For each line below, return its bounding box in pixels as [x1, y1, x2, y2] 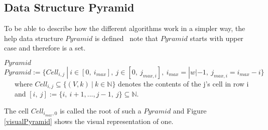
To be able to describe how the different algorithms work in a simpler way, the [4, 23, 245, 33]
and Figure [173, 105, 207, 116]
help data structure [4, 32, 63, 43]
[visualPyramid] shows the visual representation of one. [4, 115, 174, 126]
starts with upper [190, 32, 243, 43]
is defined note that [94, 32, 159, 43]
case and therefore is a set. [4, 42, 86, 53]
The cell [4, 105, 29, 116]
